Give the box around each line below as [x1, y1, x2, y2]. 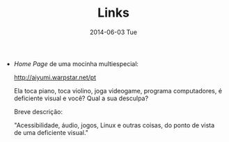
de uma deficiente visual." [13, 128, 89, 136]
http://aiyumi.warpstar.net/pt [13, 73, 96, 81]
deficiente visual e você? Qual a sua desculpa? [13, 94, 148, 102]
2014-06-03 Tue [89, 28, 138, 36]
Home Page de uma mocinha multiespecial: [13, 59, 139, 68]
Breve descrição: [13, 107, 63, 116]
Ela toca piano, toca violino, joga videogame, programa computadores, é [13, 86, 223, 95]
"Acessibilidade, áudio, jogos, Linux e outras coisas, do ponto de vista [13, 120, 215, 129]
